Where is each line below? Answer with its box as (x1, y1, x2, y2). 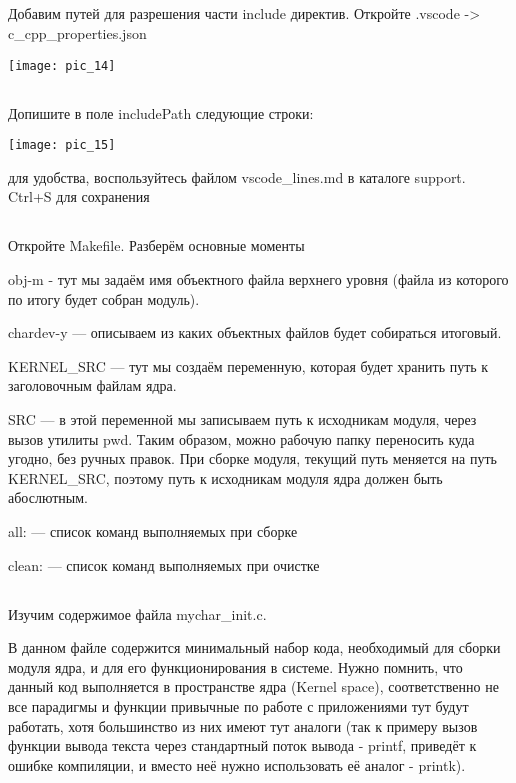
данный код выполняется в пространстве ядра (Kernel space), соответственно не (8, 676, 499, 697)
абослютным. (8, 487, 88, 508)
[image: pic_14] (8, 58, 116, 73)
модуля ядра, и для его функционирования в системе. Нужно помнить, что (8, 656, 463, 677)
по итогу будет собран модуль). (8, 288, 200, 309)
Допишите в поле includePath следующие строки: (8, 102, 314, 123)
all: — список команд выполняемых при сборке (8, 520, 298, 541)
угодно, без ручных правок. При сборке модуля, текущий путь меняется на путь (8, 448, 497, 469)
